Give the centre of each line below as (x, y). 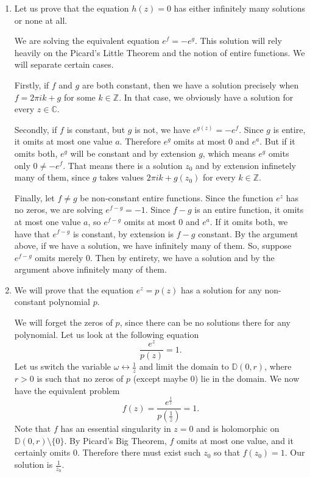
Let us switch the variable (63, 366)
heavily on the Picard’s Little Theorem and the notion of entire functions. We (160, 52)
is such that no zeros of (80, 378)
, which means (229, 153)
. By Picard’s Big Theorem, (115, 440)
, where (278, 366)
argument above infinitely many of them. (90, 269)
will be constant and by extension (133, 153)
